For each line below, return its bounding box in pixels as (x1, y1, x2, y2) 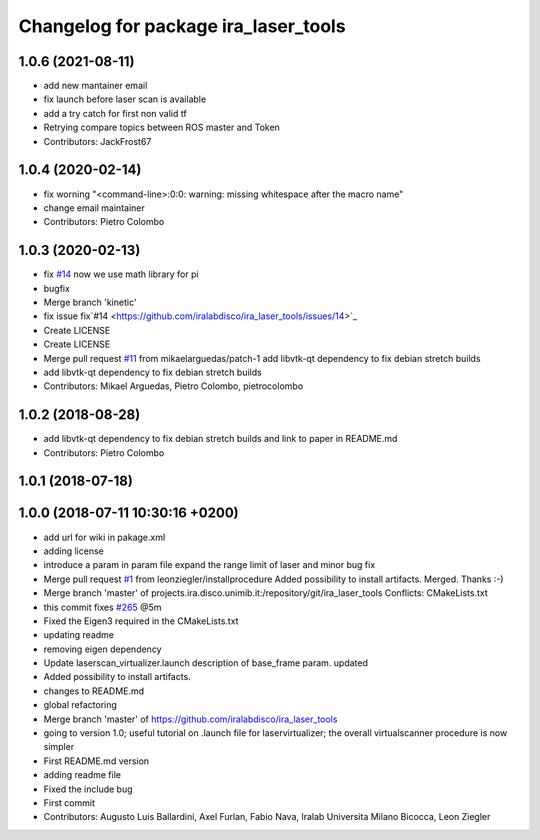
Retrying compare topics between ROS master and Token (43, 121, 280, 134)
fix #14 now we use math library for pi (43, 268, 199, 280)
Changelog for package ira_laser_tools (18, 15, 346, 37)
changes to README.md (43, 685, 145, 697)
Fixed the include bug (43, 783, 134, 795)
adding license (43, 545, 104, 557)
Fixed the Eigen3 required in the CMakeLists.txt (43, 615, 239, 627)
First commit (43, 796, 95, 809)
